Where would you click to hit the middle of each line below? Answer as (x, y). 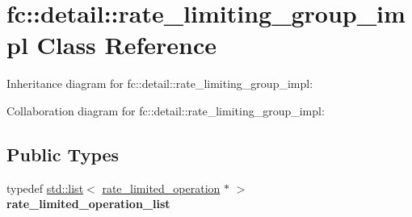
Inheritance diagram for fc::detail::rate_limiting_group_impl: (160, 83)
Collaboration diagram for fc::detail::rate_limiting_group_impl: (166, 110)
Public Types (63, 154)
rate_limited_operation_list (88, 204)
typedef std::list (45, 188)
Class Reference (127, 45)
